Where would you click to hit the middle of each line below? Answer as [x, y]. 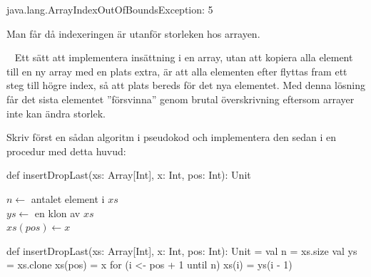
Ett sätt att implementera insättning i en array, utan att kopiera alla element [184, 57]
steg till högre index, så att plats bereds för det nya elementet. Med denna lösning [186, 85]
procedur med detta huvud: [66, 151]
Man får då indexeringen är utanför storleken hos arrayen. [133, 33]
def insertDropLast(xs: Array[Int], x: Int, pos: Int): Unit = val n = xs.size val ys [182, 250]
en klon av [57, 213]
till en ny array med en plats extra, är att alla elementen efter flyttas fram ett [177, 71]
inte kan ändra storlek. [56, 113]
